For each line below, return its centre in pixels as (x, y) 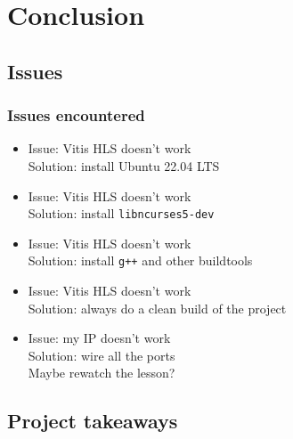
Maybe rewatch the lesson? (102, 373)
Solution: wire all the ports (102, 355)
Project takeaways (93, 421)
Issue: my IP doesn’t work (99, 338)
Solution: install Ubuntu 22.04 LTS (124, 165)
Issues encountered (76, 115)
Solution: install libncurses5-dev (121, 213)
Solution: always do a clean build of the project (157, 308)
